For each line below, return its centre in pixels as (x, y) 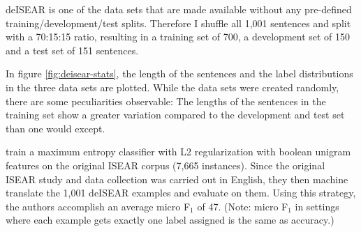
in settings (317, 206)
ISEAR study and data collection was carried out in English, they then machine (177, 179)
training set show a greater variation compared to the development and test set (175, 115)
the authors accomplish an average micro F (98, 206)
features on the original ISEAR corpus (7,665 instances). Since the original (165, 165)
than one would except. (56, 128)
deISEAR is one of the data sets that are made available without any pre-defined (179, 9)
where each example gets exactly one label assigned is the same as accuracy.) (170, 220)
